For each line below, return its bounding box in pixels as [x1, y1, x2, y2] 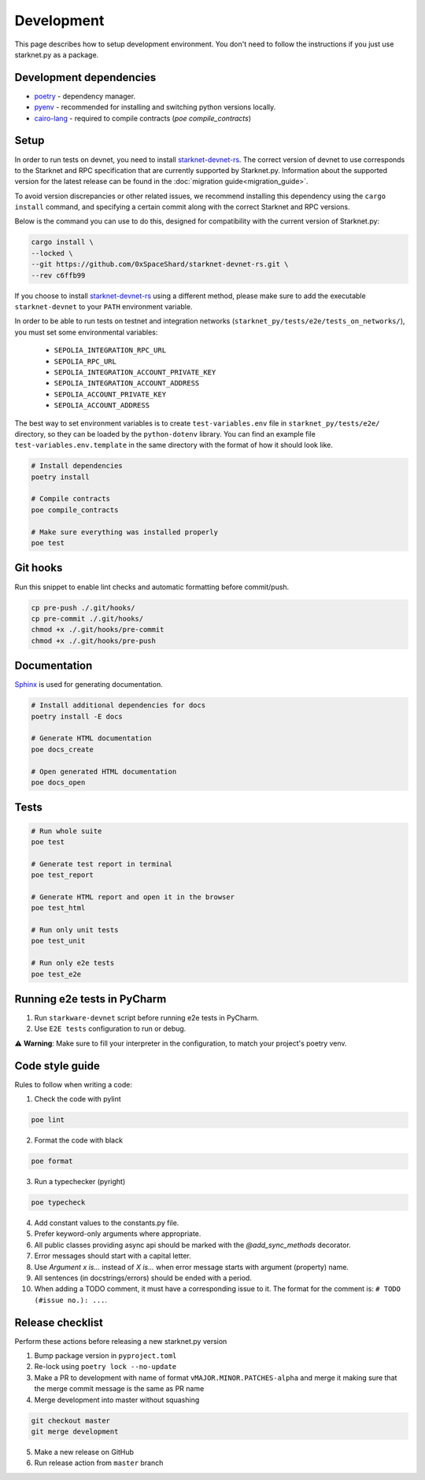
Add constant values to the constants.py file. [34, 1218, 179, 1227]
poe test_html [31, 903, 86, 913]
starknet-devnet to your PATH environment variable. [14, 302, 193, 312]
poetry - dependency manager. [34, 91, 136, 101]
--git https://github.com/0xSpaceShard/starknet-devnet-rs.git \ [31, 260, 289, 269]
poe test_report [31, 870, 94, 880]
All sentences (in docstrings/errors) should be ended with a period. [34, 1273, 252, 1283]
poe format [31, 1157, 73, 1166]
